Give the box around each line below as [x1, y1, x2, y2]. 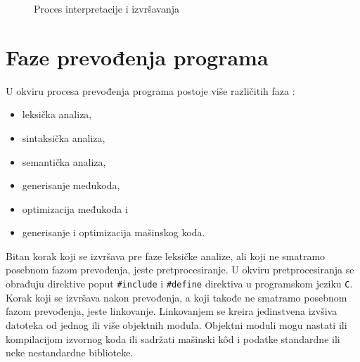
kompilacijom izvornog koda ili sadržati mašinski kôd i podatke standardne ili [6, 331, 340, 346]
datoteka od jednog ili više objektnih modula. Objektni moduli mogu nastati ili [6, 317, 347, 332]
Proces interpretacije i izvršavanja [34, 1, 180, 15]
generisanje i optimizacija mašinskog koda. [22, 225, 205, 240]
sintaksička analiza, [22, 130, 105, 145]
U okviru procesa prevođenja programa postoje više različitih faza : [6, 83, 295, 98]
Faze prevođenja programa [6, 42, 269, 71]
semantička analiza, [22, 154, 106, 169]
